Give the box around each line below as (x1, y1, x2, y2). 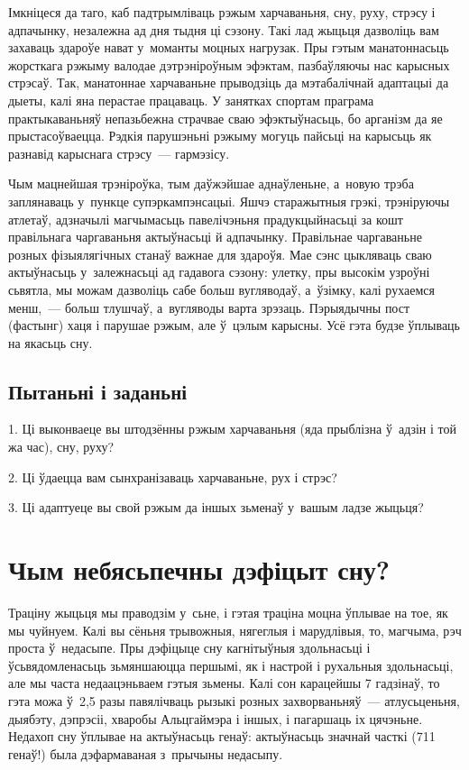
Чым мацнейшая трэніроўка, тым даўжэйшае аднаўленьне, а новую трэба (8, 174, 414, 193)
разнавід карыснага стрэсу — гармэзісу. (8, 143, 230, 162)
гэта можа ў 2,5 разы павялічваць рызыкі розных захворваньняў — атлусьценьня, (8, 691, 460, 710)
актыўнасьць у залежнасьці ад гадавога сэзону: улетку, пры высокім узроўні (8, 262, 430, 281)
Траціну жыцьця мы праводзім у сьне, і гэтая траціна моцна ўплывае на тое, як (8, 602, 448, 621)
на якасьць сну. (8, 333, 93, 352)
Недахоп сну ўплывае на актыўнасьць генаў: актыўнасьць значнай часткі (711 (8, 727, 436, 746)
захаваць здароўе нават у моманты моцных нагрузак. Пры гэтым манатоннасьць (8, 38, 449, 57)
